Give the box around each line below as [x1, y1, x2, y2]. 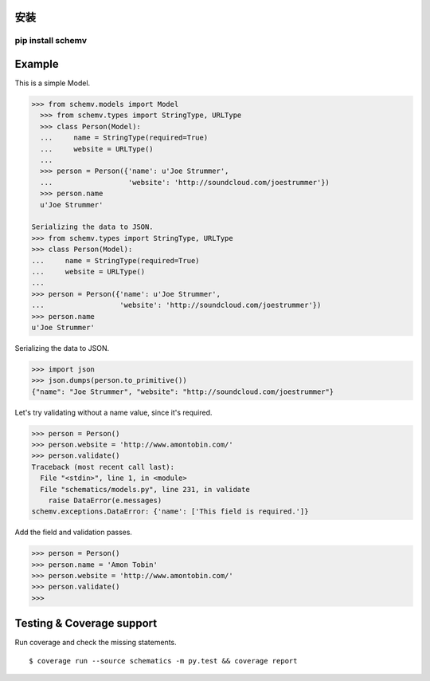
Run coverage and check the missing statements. [14, 638, 177, 648]
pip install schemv [14, 35, 88, 46]
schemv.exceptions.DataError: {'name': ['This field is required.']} [31, 507, 309, 516]
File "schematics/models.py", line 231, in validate [40, 485, 250, 494]
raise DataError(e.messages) [48, 495, 162, 505]
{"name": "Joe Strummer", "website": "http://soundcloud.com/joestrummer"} [31, 387, 334, 396]
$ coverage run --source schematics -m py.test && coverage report [29, 656, 298, 665]
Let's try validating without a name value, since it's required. [14, 407, 213, 417]
